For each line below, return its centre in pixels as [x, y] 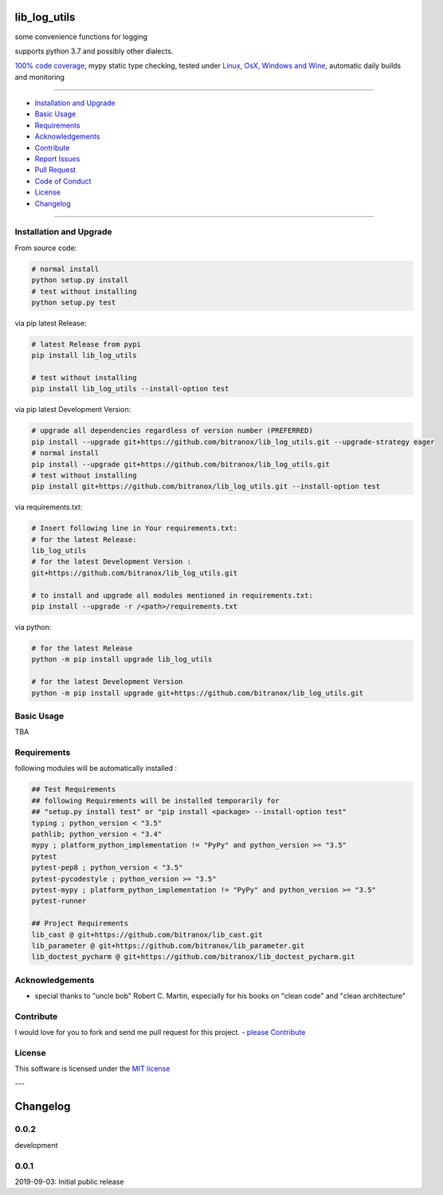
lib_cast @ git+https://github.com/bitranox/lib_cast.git [147, 934]
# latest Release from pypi [86, 344]
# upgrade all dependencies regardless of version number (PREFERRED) [172, 431]
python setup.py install [80, 280]
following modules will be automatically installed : [96, 768]
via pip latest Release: [51, 323]
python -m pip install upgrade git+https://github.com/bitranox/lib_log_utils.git [198, 693]
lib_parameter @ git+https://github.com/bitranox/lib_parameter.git [168, 945]
